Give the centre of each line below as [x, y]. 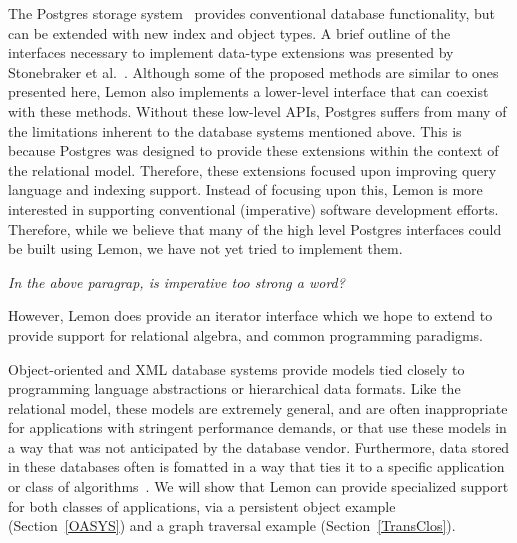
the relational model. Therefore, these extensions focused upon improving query [252, 169]
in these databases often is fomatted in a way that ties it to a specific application [256, 466]
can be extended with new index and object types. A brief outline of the [229, 32]
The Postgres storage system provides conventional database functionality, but [251, 13]
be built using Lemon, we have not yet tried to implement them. [205, 248]
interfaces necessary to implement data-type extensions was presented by [231, 52]
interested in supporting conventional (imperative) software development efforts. [253, 208]
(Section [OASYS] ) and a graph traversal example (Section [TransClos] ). [232, 525]
